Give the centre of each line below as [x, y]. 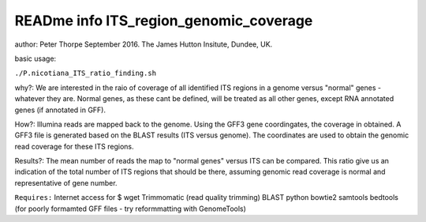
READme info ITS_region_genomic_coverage [164, 21]
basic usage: [35, 58]
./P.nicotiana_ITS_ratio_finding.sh [86, 73]
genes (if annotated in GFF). [60, 110]
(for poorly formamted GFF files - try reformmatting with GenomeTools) [130, 209]
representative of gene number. [66, 182]
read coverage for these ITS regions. [74, 146]
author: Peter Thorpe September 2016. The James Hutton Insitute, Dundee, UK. [144, 44]
